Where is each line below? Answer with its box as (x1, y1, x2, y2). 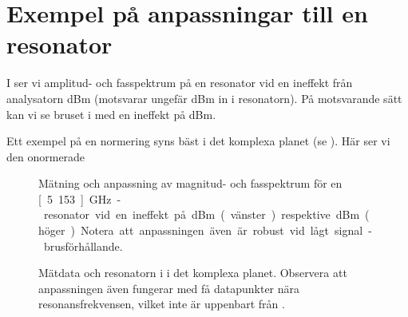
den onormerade (6, 148, 85, 164)
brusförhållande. (43, 237, 123, 254)
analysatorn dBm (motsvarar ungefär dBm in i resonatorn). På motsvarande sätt (6, 89, 402, 106)
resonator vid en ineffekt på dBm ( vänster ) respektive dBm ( (43, 206, 370, 223)
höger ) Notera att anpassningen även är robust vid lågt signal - (38, 222, 372, 239)
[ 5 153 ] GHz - (38, 190, 121, 207)
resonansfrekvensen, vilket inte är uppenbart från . (38, 295, 285, 312)
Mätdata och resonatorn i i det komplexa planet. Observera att (38, 264, 347, 281)
